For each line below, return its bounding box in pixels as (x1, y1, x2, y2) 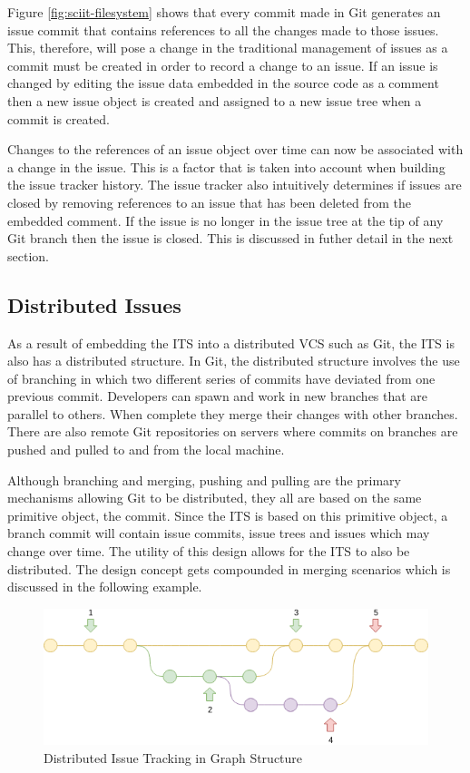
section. (7, 246, 49, 265)
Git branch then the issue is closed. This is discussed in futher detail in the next (7, 229, 454, 248)
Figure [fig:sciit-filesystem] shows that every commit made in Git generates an (7, 3, 441, 21)
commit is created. (7, 109, 110, 128)
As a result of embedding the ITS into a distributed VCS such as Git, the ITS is (7, 333, 455, 352)
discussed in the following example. (7, 577, 202, 596)
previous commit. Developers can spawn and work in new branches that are (7, 386, 428, 406)
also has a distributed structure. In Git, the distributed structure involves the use (7, 351, 460, 370)
